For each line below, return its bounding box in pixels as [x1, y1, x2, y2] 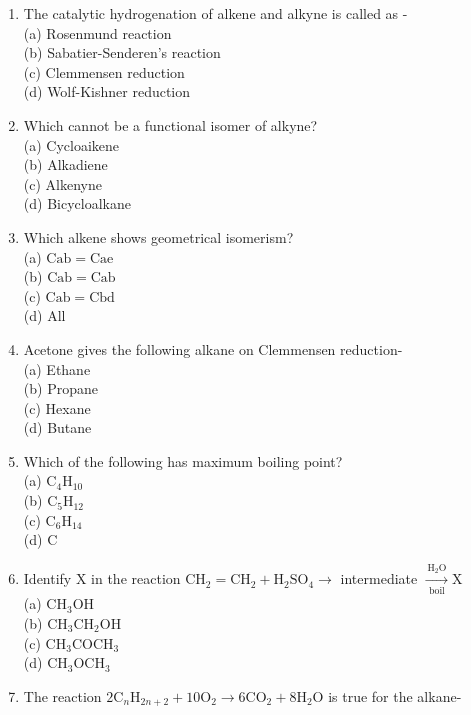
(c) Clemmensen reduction [23, 61, 185, 82]
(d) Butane [23, 417, 92, 438]
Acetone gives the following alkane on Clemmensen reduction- [23, 338, 403, 359]
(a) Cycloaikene [23, 134, 120, 155]
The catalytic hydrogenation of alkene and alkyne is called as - [23, 3, 408, 23]
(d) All [23, 305, 66, 326]
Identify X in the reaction [23, 568, 181, 589]
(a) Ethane [23, 358, 91, 379]
